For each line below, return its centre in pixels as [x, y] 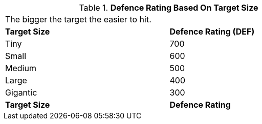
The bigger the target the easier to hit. [78, 19]
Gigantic [21, 92]
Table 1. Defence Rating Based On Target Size [169, 8]
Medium [21, 68]
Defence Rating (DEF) [212, 32]
